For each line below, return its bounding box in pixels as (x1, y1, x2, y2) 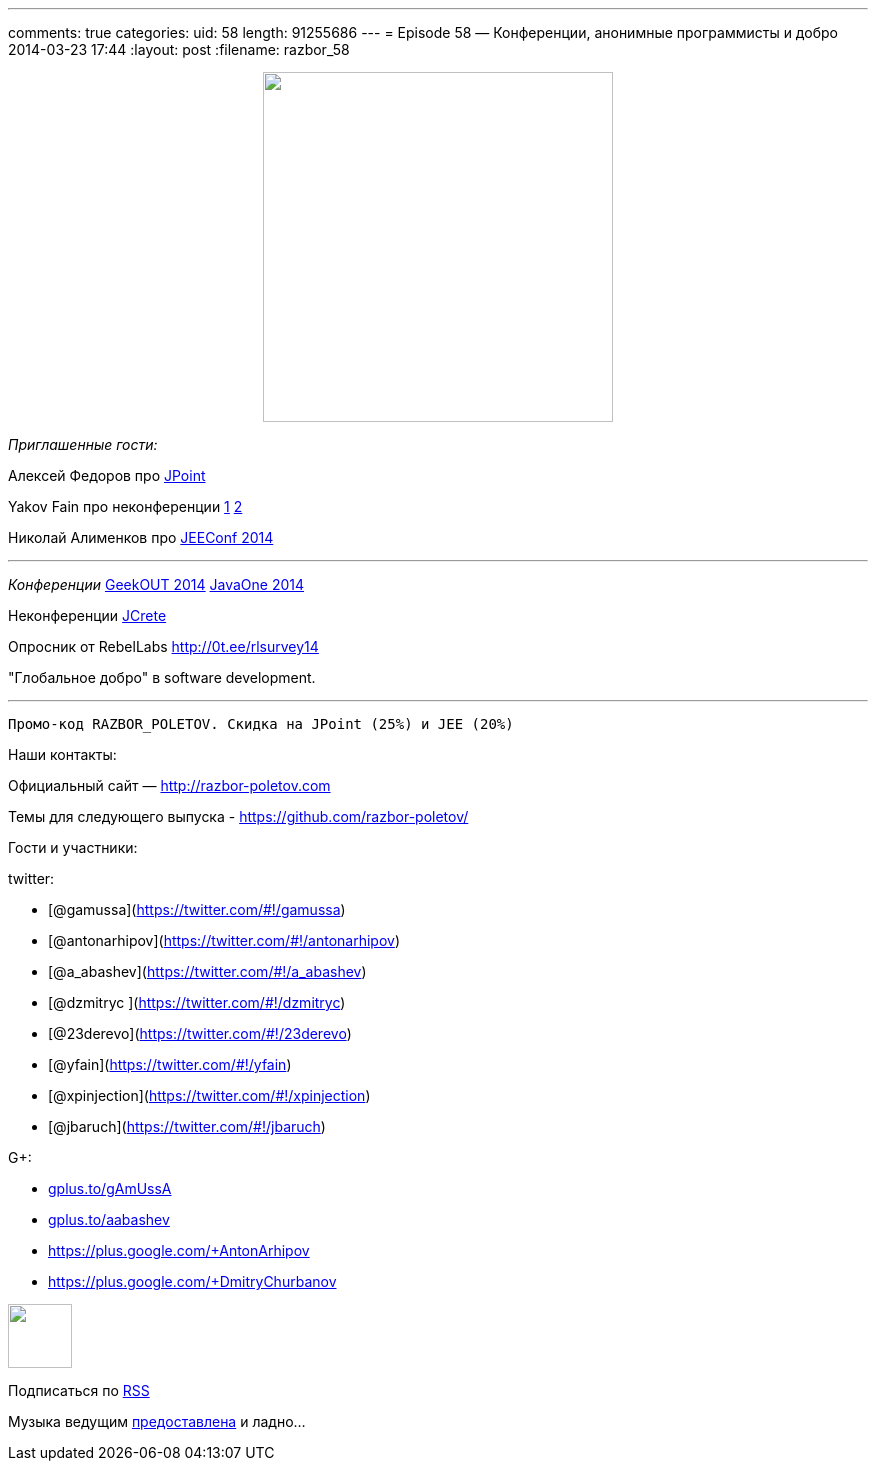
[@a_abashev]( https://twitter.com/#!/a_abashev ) (48, 963, 367, 980)
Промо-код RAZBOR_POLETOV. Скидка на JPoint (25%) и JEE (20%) (8, 716, 514, 732)
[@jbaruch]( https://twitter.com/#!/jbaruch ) (48, 1118, 326, 1135)
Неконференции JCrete (8, 607, 167, 624)
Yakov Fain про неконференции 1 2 (8, 498, 243, 515)
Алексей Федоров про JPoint (8, 467, 206, 484)
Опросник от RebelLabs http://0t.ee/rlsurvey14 (8, 638, 319, 655)
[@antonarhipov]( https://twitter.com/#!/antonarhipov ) (48, 932, 401, 949)
